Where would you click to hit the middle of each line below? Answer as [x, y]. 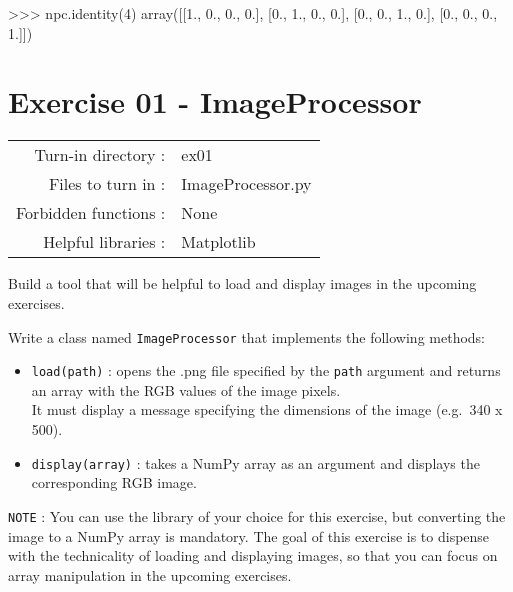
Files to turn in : [107, 184]
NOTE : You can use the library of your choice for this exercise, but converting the [257, 515]
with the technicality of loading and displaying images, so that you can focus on [253, 555]
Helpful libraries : [104, 242]
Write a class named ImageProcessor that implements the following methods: [247, 336]
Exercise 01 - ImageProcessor [215, 101]
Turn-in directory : [100, 155]
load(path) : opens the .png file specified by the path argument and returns [266, 370]
